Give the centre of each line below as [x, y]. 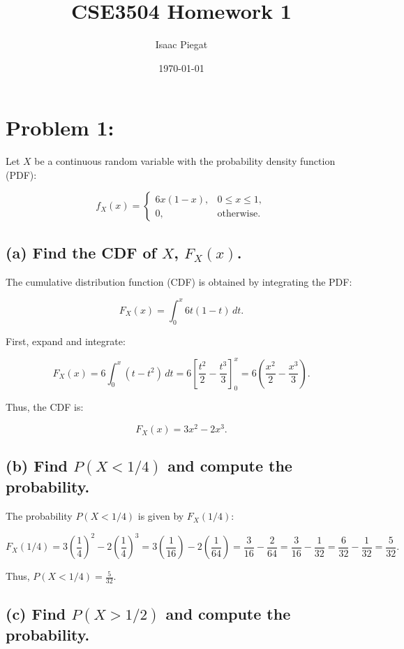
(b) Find [37, 466]
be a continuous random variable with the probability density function [185, 161]
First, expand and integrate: [66, 341]
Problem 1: [60, 127]
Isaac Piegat [181, 44]
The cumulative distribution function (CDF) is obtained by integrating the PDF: [179, 281]
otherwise [238, 213]
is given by [161, 516]
